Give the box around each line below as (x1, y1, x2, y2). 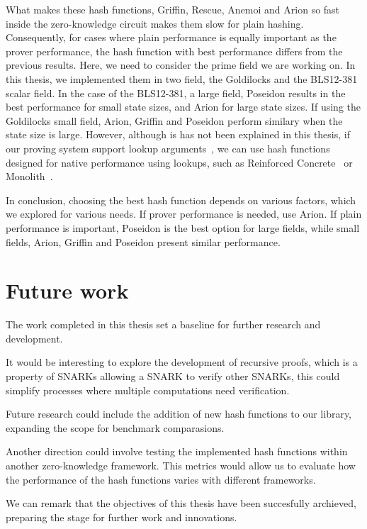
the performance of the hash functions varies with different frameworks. (6, 472, 316, 486)
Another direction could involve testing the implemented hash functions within (6, 444, 348, 459)
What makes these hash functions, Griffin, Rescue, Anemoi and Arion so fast (6, 2, 340, 16)
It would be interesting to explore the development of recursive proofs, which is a (6, 355, 358, 369)
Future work (6, 276, 129, 305)
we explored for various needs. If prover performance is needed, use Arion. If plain (6, 206, 362, 221)
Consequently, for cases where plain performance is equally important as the (6, 30, 337, 45)
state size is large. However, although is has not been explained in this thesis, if (6, 127, 350, 142)
